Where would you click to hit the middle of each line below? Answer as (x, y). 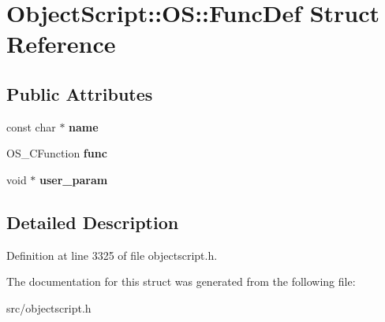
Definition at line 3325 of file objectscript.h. (112, 255)
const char (31, 126)
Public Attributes (80, 93)
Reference (61, 44)
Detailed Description (93, 222)
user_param (74, 179)
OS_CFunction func (57, 153)
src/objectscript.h (49, 307)
